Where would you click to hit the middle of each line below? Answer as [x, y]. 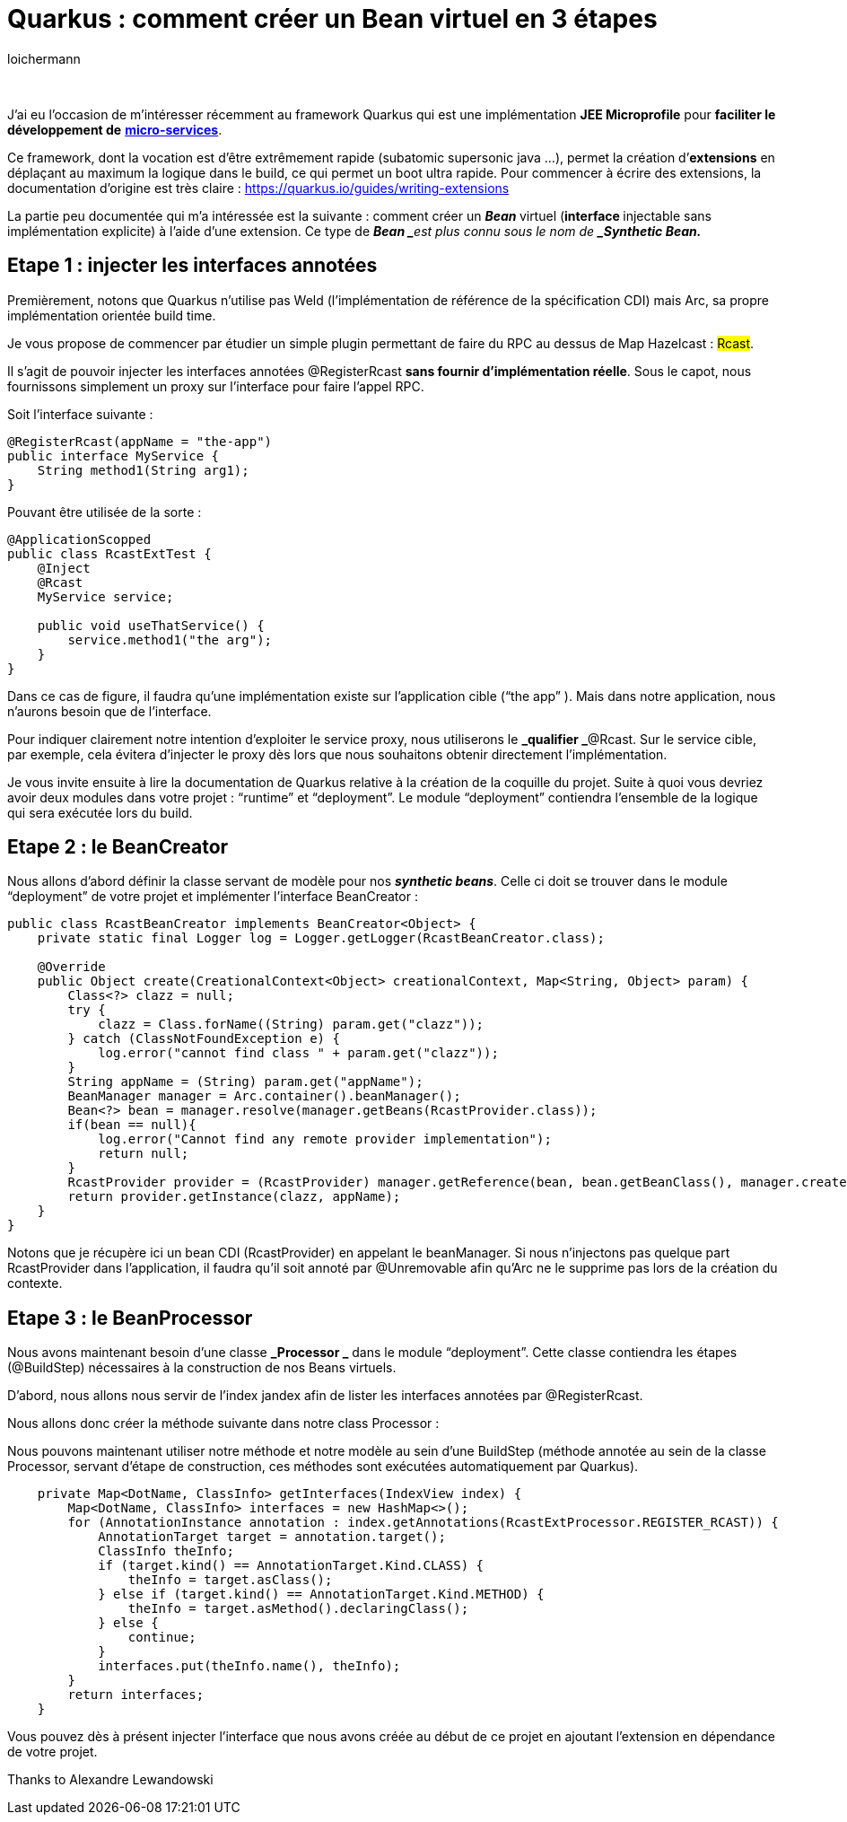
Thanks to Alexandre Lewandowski [110, 1780]
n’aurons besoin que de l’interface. [109, 711]
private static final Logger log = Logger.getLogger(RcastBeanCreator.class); [321, 938]
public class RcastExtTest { [109, 553]
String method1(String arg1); [143, 470]
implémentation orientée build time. [112, 315]
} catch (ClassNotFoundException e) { [204, 1039]
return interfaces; [136, 1695]
